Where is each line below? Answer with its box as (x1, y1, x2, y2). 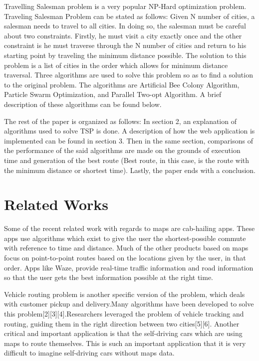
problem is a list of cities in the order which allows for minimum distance (4, 59, 228, 70)
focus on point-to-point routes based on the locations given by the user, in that (4, 252, 246, 262)
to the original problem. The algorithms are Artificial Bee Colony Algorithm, (4, 79, 240, 89)
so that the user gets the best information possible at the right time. (4, 272, 214, 282)
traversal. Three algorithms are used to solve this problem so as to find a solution (4, 69, 253, 80)
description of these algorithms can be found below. (4, 98, 162, 109)
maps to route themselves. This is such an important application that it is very (4, 337, 246, 348)
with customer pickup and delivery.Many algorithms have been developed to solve (4, 298, 254, 309)
